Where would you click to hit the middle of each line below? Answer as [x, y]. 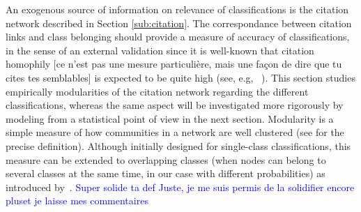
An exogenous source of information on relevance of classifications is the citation [177, 9]
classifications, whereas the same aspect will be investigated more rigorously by [175, 105]
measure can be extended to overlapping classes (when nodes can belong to [166, 159]
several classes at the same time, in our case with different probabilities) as [166, 173]
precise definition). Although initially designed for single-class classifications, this [178, 145]
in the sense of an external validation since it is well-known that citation [160, 50]
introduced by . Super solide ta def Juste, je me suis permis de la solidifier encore [180, 187]
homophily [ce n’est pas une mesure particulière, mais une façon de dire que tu [174, 64]
